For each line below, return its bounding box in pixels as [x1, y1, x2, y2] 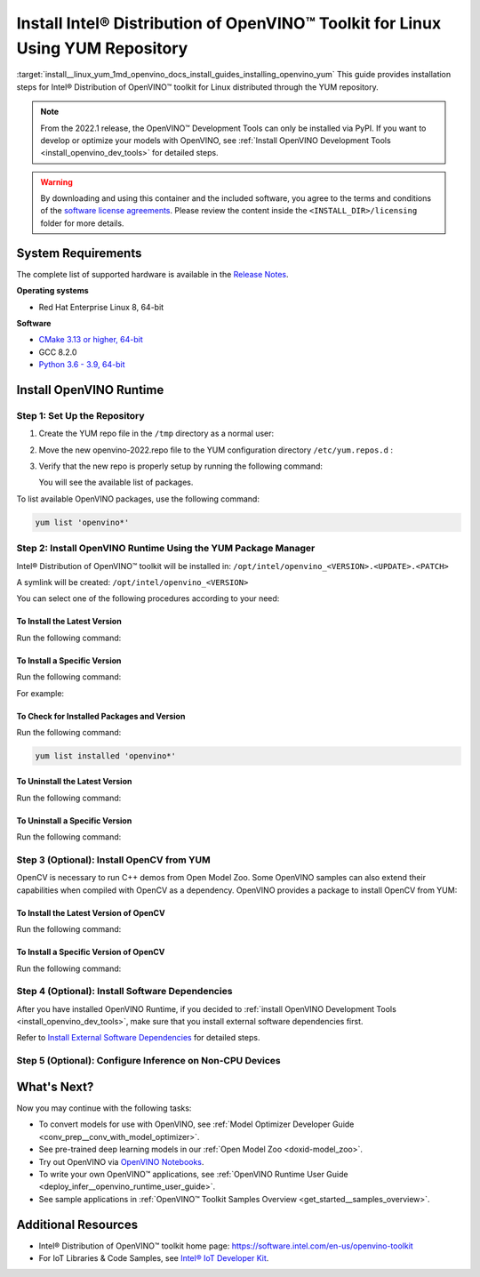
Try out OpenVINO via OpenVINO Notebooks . [38, 1156, 204, 1167]
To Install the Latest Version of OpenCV [16, 907, 165, 918]
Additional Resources [16, 1217, 138, 1232]
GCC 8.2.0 [38, 347, 77, 357]
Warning [40, 176, 73, 187]
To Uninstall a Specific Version [16, 815, 132, 826]
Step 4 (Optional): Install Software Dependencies [16, 985, 233, 998]
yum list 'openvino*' [35, 517, 130, 527]
